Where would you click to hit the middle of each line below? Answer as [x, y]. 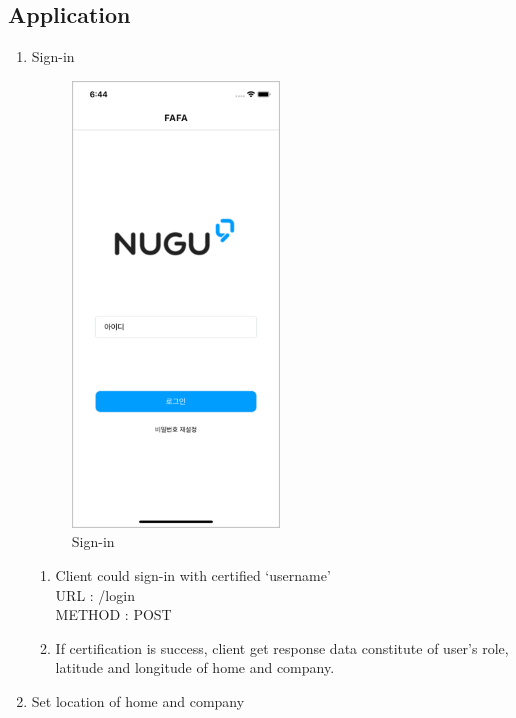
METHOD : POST [113, 614]
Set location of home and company [138, 700]
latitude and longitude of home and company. [195, 667]
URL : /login [95, 594]
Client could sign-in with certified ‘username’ [193, 574]
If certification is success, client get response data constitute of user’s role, [282, 647]
